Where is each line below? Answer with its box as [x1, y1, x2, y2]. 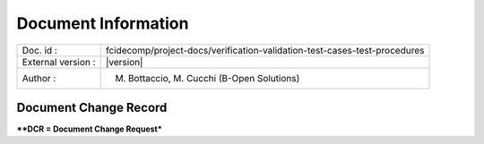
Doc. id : [22, 44, 57, 56]
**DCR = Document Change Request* [16, 123, 163, 134]
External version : [22, 55, 96, 68]
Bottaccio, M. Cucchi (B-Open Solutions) [127, 72, 300, 84]
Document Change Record [16, 99, 168, 115]
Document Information [16, 13, 189, 33]
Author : [22, 72, 56, 84]
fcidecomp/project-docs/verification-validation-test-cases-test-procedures [105, 44, 425, 56]
